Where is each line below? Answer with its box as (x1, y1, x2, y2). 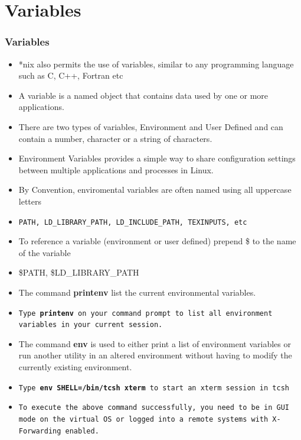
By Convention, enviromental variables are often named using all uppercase (18, 183, 292, 196)
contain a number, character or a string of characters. (18, 132, 212, 144)
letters (18, 195, 42, 207)
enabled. (65, 426, 99, 435)
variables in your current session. (18, 321, 163, 329)
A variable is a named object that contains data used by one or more (18, 89, 269, 101)
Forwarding (18, 426, 61, 435)
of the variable (18, 246, 71, 258)
